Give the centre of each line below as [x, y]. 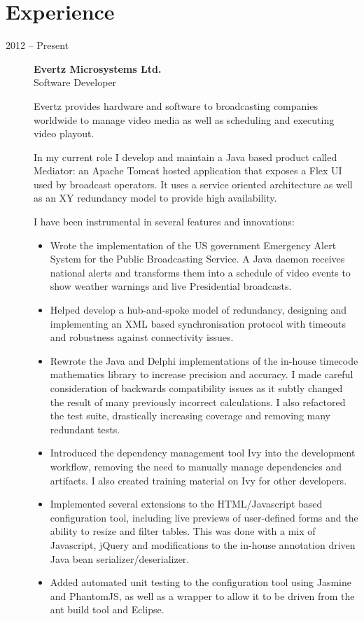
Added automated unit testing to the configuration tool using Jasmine [201, 582]
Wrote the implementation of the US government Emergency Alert [193, 245]
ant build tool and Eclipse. [107, 609]
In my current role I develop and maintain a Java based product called [185, 156]
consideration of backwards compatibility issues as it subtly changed [196, 388]
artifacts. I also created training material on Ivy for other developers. [198, 480]
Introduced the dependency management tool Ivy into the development [203, 453]
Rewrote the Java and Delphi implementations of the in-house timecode [204, 360]
